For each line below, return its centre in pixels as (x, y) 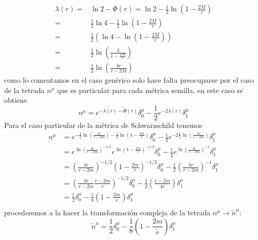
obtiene (16, 100)
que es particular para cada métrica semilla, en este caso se (150, 90)
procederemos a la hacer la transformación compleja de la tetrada (107, 212)
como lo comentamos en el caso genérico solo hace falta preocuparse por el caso (129, 80)
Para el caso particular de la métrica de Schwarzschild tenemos (103, 125)
